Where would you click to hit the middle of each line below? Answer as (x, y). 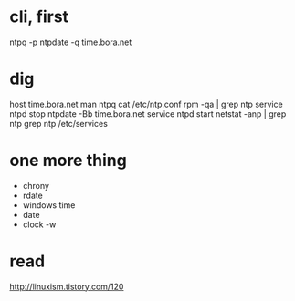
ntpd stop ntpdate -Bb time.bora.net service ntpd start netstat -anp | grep (148, 114)
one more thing (68, 161)
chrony (36, 185)
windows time (49, 205)
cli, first (39, 17)
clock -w (39, 224)
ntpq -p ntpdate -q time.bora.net (71, 42)
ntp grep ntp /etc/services (58, 123)
